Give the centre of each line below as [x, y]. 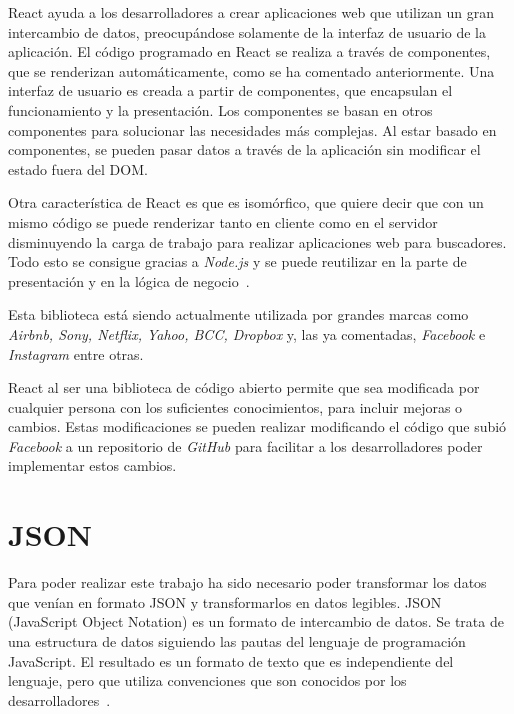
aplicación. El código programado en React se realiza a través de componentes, [249, 51]
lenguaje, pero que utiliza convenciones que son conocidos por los [207, 680]
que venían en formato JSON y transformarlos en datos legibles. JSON [225, 601]
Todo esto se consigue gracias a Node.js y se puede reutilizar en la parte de [237, 261]
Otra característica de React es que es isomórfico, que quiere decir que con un [246, 202]
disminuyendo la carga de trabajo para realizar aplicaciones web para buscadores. [257, 241]
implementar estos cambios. [92, 465]
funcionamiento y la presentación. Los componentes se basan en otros [220, 109]
